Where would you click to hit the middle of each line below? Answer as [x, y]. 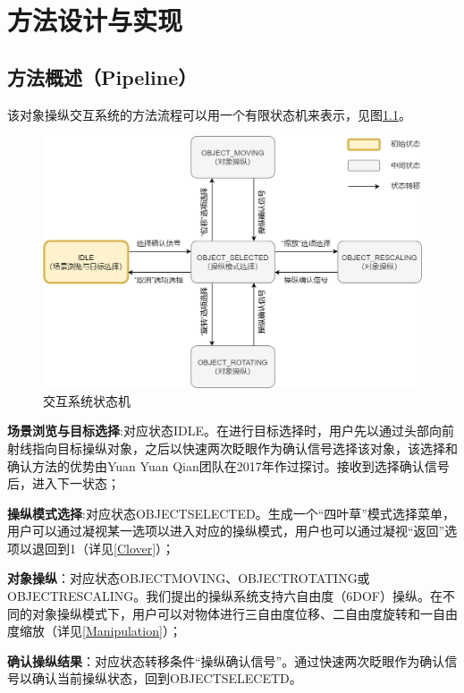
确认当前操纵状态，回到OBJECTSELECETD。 [167, 678]
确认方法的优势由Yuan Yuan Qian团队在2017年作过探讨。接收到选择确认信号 [228, 465]
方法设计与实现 [95, 20]
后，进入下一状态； [63, 483]
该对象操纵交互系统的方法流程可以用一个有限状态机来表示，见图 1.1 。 [209, 114]
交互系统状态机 [87, 400]
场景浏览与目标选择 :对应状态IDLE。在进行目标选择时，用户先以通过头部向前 [231, 431]
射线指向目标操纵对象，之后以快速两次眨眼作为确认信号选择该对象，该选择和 [232, 448]
